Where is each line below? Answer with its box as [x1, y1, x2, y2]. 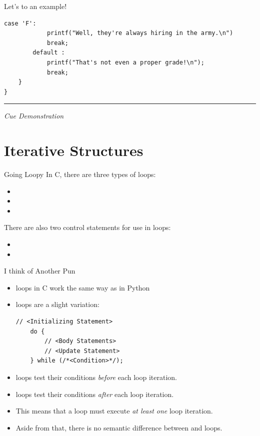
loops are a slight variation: [15, 299, 99, 309]
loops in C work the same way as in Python [15, 282, 150, 292]
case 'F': [4, 19, 36, 27]
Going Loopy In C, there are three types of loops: [4, 169, 156, 179]
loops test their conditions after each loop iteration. [15, 388, 174, 399]
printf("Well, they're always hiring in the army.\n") [46, 29, 233, 37]
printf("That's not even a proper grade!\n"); [46, 58, 204, 66]
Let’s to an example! [4, 1, 67, 11]
